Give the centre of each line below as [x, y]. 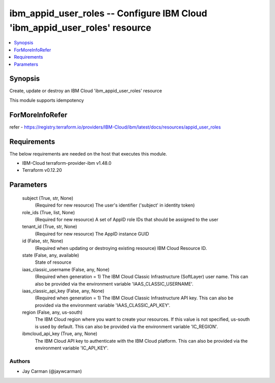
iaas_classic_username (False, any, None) [66, 269]
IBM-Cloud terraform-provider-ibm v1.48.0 [67, 163]
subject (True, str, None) [48, 198]
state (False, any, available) [51, 255]
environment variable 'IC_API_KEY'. [72, 348]
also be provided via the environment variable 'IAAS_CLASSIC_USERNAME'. [114, 284]
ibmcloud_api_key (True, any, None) [60, 334]
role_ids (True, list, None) [49, 212]
